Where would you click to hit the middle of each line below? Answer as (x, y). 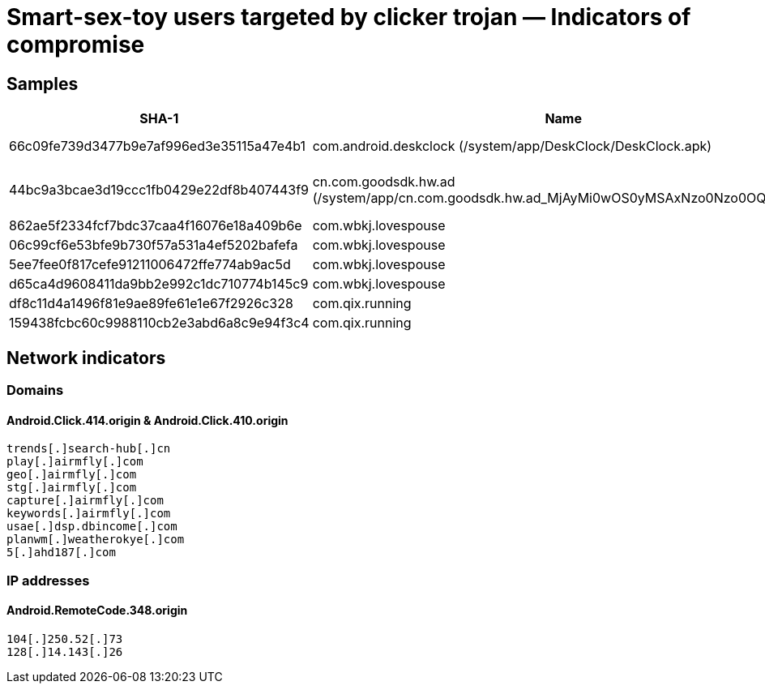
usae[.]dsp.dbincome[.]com (92, 527)
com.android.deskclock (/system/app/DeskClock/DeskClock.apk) (512, 146)
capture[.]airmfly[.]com (85, 501)
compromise (76, 45)
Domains (35, 390)
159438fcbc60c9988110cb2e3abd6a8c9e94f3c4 (159, 323)
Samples (43, 84)
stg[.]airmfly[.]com (72, 488)
